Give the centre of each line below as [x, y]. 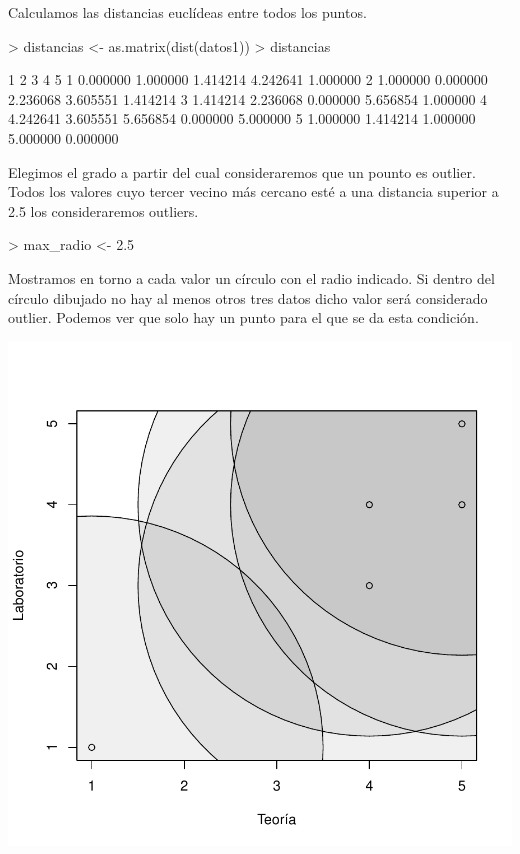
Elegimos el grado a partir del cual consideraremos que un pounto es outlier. [242, 171]
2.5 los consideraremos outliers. [103, 210]
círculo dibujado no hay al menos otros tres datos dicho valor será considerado [248, 297]
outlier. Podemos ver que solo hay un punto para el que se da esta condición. [243, 317]
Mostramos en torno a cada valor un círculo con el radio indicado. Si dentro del [251, 277]
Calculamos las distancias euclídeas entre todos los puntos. [187, 12]
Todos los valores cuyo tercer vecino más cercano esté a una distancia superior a [253, 191]
